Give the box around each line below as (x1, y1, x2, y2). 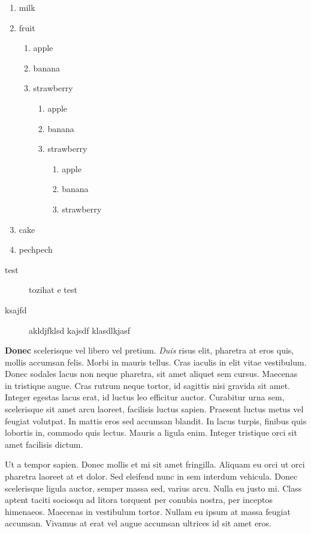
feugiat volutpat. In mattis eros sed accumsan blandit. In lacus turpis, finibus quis (5, 414, 307, 427)
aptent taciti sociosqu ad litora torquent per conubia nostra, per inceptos (5, 493, 273, 506)
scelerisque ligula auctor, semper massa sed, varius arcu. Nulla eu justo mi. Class (5, 481, 302, 494)
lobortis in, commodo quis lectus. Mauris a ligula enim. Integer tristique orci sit (5, 426, 297, 439)
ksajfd (5, 303, 27, 316)
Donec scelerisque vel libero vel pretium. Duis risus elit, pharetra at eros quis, (5, 344, 294, 357)
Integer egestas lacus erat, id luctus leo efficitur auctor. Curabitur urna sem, (5, 391, 285, 403)
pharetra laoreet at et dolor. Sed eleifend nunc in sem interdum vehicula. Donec (5, 470, 298, 483)
